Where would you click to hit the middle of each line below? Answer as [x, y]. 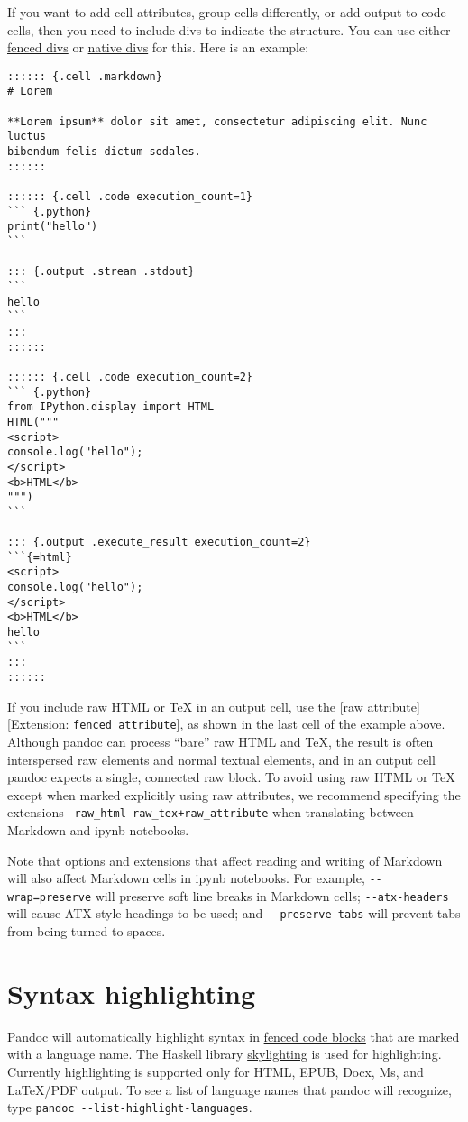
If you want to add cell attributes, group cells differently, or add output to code [227, 12]
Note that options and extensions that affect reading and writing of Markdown [225, 860]
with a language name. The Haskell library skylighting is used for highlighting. [225, 1054]
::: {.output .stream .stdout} [101, 272]
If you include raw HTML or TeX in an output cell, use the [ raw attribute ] [214, 706]
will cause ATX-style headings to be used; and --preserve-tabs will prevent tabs [234, 913]
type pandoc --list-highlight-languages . [130, 1107]
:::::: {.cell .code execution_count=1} [130, 197]
